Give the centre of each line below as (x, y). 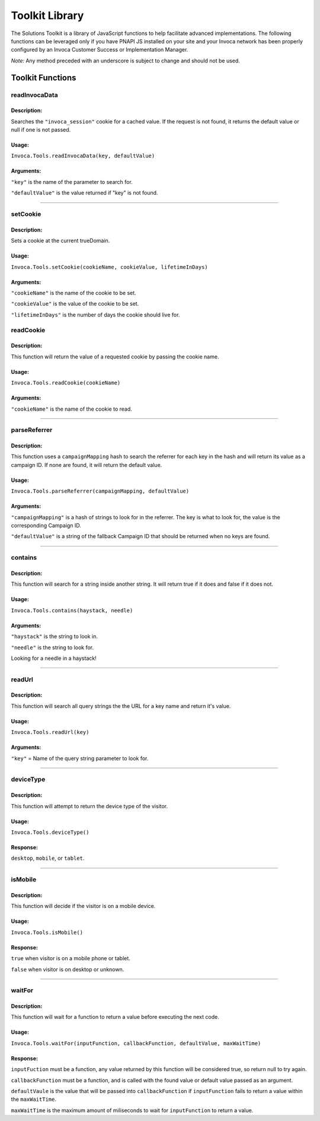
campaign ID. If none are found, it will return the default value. (87, 465)
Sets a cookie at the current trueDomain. (60, 241)
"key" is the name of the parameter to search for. (72, 182)
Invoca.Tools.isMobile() (47, 932)
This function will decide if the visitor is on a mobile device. (83, 906)
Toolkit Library (47, 15)
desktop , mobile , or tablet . (48, 858)
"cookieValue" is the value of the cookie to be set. (75, 304)
